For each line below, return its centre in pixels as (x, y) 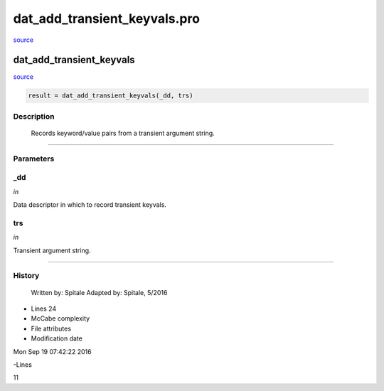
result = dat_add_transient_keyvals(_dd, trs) (111, 96)
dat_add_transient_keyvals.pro (107, 18)
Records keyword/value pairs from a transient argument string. (123, 133)
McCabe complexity (60, 318)
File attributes (51, 328)
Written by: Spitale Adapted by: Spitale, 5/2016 (99, 292)
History (26, 276)
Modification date (57, 338)
